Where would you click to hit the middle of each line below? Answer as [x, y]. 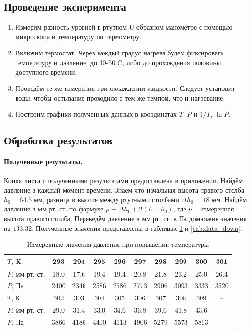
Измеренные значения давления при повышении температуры [118, 244]
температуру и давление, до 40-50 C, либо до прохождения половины [118, 62]
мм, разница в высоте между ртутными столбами [106, 199]
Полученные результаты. [43, 162]
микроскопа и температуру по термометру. [78, 36]
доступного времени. [46, 72]
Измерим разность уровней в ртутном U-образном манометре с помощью [124, 27]
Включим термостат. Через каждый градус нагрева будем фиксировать [119, 53]
